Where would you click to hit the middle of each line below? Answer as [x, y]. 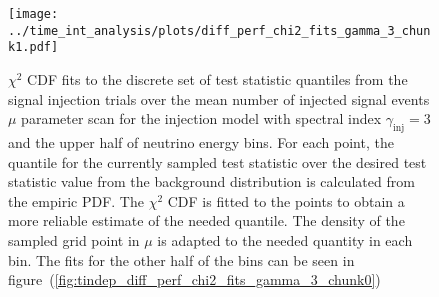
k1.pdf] [33, 47]
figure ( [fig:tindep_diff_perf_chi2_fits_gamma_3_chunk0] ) [194, 279]
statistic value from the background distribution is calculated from [211, 181]
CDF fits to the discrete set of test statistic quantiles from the [217, 78]
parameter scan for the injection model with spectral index [201, 118]
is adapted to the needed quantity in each [285, 239]
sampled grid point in [74, 239]
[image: [33, 14]
